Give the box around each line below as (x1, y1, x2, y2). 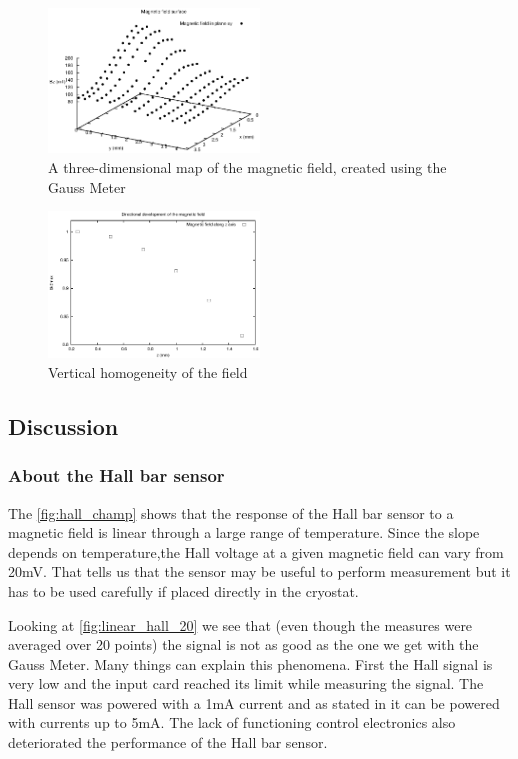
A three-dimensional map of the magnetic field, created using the (48, 156, 447, 177)
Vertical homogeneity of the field (48, 361, 248, 382)
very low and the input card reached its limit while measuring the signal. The (8, 673, 484, 694)
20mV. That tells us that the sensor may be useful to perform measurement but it (8, 561, 511, 582)
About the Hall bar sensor (8, 463, 225, 488)
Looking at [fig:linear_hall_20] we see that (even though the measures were (8, 614, 473, 635)
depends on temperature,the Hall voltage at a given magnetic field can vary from (8, 541, 504, 562)
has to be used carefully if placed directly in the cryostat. (8, 580, 359, 601)
